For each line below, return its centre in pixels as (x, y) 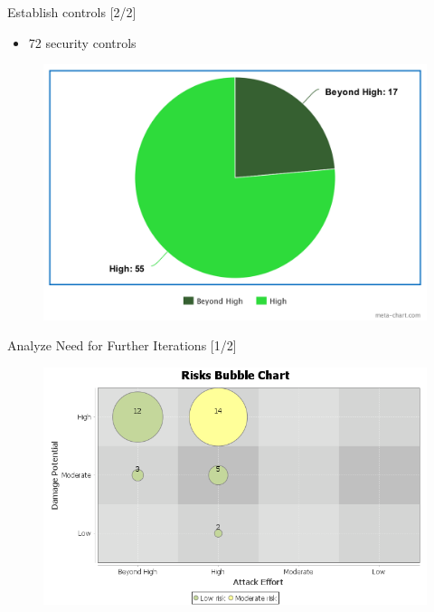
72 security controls (82, 42)
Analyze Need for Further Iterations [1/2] (122, 345)
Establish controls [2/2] (72, 12)
